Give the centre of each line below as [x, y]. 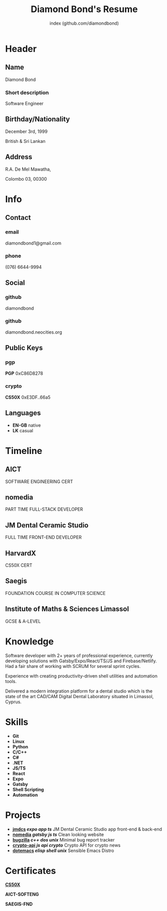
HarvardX [21, 553]
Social [15, 283]
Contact [18, 218]
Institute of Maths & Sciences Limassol [67, 609]
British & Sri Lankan [26, 141]
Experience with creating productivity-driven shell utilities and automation [81, 676]
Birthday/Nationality [38, 119]
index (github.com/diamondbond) [84, 23]
